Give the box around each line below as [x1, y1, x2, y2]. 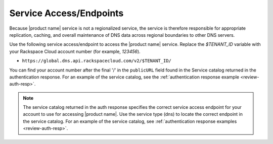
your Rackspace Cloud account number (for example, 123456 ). [9, 48, 141, 54]
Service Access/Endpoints [9, 8, 124, 19]
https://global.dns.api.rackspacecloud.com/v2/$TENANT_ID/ [22, 58, 172, 64]
